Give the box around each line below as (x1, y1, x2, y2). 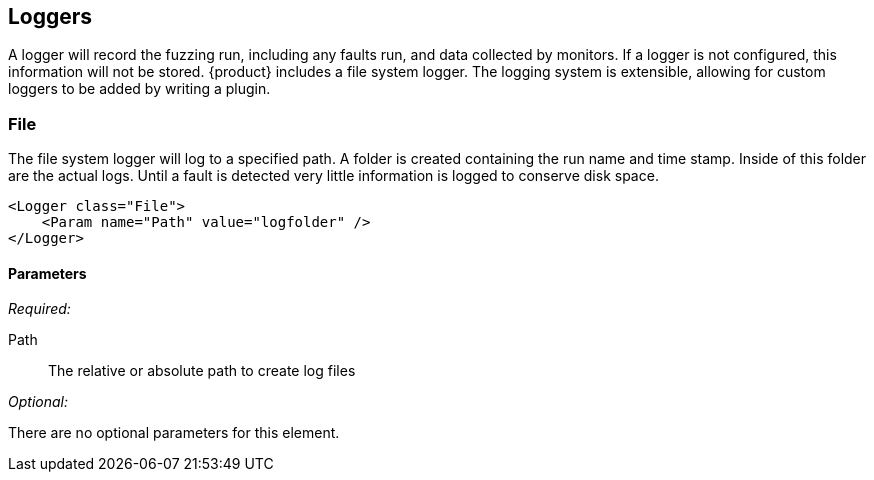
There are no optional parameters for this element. (8, 424, 340, 442)
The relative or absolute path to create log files (48, 362, 356, 380)
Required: (8, 300, 71, 318)
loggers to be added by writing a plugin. (8, 80, 271, 98)
